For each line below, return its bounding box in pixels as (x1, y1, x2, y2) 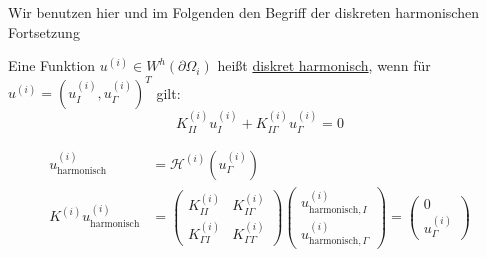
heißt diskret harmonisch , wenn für (217, 55, 431, 76)
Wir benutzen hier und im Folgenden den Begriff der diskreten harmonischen (8, 2, 479, 22)
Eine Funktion (8, 55, 96, 76)
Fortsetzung (8, 21, 80, 42)
